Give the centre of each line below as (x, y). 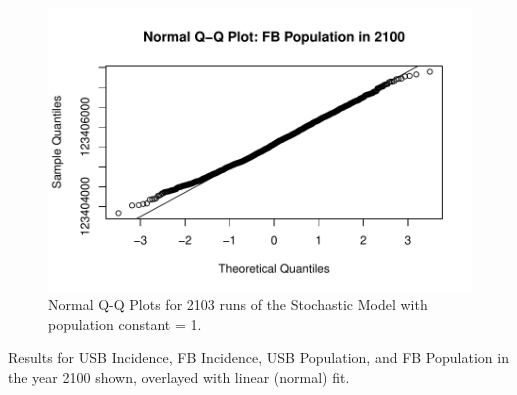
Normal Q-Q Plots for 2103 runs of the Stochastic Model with (238, 304)
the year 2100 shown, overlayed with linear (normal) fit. (179, 377)
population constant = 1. (125, 323)
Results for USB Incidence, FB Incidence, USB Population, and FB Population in (258, 357)
